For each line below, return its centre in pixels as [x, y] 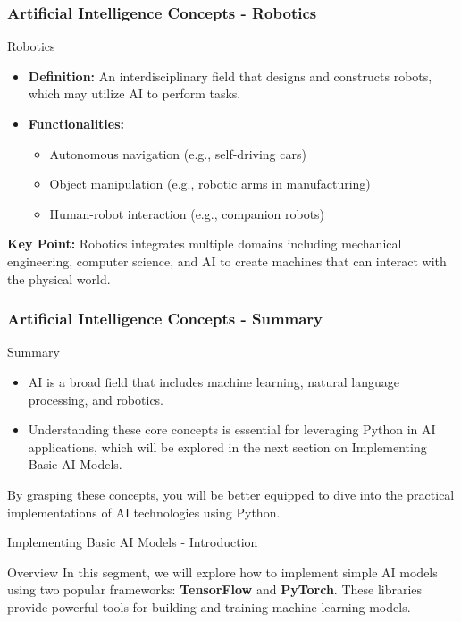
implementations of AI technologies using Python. [144, 512]
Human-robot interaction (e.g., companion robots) [187, 213]
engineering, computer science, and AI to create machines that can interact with [227, 261]
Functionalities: [76, 123]
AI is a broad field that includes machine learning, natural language [214, 381]
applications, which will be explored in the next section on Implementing [227, 446]
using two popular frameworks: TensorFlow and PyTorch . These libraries [215, 589]
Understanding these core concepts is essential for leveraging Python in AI [232, 429]
